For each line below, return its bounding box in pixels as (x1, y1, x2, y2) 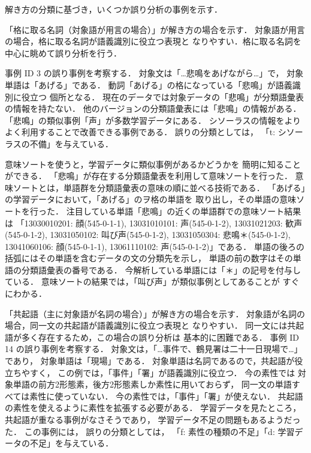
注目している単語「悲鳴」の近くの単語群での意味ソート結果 (66, 204, 301, 217)
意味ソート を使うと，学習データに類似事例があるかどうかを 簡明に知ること (5, 157, 301, 170)
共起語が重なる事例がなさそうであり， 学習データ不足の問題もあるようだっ (5, 413, 301, 425)
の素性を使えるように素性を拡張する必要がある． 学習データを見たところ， (5, 401, 301, 414)
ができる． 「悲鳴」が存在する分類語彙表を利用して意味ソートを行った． (5, 169, 292, 182)
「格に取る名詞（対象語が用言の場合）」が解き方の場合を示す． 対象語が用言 (5, 23, 306, 35)
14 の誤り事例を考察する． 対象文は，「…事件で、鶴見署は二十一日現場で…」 (5, 342, 303, 355)
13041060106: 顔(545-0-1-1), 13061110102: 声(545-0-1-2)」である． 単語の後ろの (5, 240, 304, 252)
